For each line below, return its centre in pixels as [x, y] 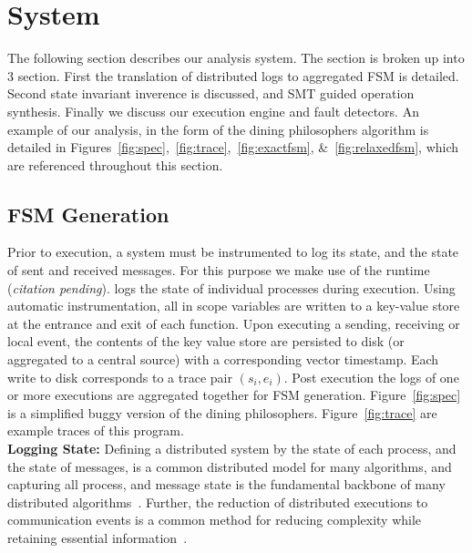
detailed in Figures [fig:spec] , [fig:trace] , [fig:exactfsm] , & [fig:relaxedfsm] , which [233, 147]
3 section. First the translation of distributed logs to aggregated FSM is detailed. [233, 75]
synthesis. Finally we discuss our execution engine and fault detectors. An [213, 111]
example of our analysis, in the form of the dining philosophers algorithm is [218, 129]
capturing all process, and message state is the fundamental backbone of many [226, 484]
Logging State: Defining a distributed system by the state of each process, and [232, 449]
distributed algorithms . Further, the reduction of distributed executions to [218, 502]
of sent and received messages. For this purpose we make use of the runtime [219, 270]
